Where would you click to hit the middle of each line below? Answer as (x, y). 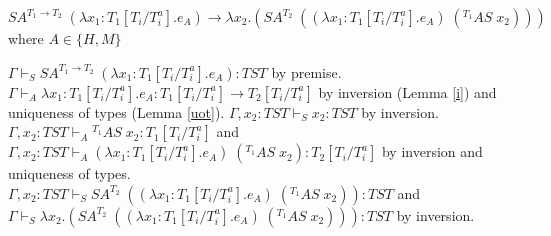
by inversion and (432, 151)
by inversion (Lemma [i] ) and (407, 91)
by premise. (306, 71)
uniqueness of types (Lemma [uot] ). (116, 111)
